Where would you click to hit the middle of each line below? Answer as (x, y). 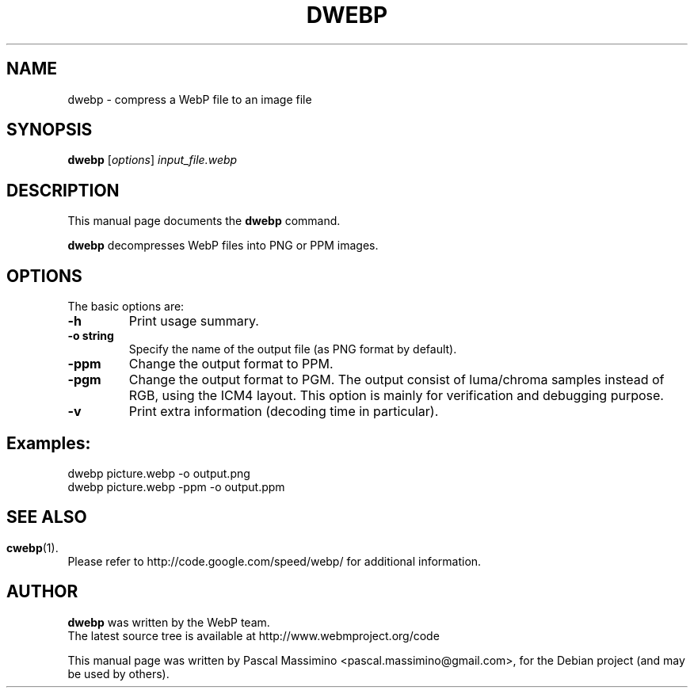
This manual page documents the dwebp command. (204, 221)
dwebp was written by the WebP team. (169, 622)
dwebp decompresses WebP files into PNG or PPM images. (223, 246)
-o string (91, 336)
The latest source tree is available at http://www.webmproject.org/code (254, 635)
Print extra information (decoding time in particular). (284, 412)
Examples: (49, 443)
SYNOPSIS (50, 130)
